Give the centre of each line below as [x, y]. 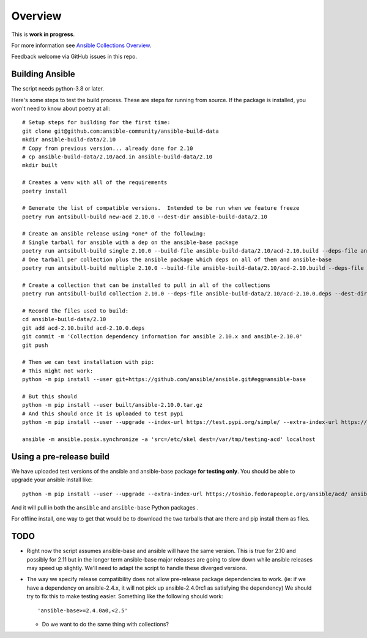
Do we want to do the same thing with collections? [106, 624]
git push [35, 345]
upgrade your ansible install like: [52, 480]
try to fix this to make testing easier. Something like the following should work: [125, 596]
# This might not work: [58, 371]
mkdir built [40, 165]
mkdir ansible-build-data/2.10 [69, 140]
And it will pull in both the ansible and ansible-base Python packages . [105, 507]
